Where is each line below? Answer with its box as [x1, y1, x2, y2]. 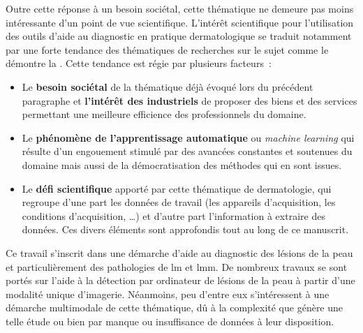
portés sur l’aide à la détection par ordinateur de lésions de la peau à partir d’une [6, 273, 355, 288]
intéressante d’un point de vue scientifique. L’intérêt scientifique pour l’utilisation [6, 15, 354, 29]
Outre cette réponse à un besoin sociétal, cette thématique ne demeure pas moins [6, 1, 354, 15]
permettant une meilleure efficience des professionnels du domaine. [22, 107, 306, 121]
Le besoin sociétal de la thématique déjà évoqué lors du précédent [22, 79, 313, 94]
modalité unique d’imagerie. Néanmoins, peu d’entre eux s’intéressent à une [6, 286, 329, 301]
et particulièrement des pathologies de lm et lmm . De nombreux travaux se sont [6, 259, 348, 274]
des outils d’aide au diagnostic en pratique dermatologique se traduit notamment [6, 29, 352, 43]
